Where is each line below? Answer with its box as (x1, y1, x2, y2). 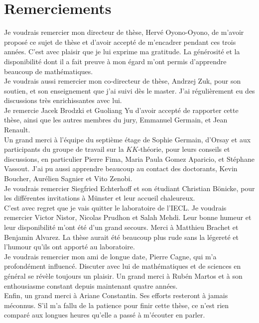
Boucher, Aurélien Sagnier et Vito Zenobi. (4, 173, 132, 184)
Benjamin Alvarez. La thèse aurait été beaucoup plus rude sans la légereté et (4, 231, 239, 242)
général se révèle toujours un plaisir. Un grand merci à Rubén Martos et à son (4, 270, 243, 281)
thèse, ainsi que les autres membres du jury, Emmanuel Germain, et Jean (4, 114, 228, 125)
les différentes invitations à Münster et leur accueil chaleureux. (4, 193, 195, 203)
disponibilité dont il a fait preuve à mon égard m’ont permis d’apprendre (4, 56, 227, 66)
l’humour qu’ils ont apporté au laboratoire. (4, 241, 135, 252)
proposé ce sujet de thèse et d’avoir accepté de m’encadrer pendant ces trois (4, 36, 236, 47)
